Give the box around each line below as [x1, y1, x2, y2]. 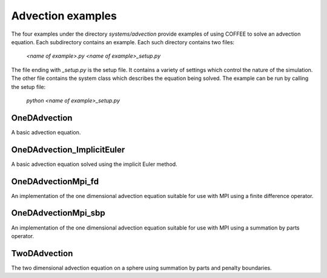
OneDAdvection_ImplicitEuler [11, 144, 125, 154]
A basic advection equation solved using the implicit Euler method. [11, 161, 178, 168]
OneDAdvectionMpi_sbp [11, 208, 105, 218]
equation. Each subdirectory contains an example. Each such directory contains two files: [11, 38, 235, 45]
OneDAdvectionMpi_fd [11, 176, 99, 187]
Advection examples [11, 9, 117, 22]
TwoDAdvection [11, 248, 73, 259]
